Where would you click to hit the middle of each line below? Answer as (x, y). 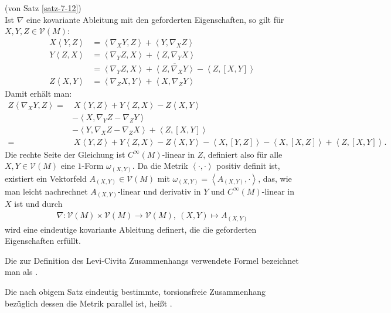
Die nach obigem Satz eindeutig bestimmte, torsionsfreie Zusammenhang (135, 291)
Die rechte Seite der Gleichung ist (65, 154)
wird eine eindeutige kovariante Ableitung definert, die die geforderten (131, 229)
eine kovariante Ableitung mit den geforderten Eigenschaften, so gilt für (155, 19)
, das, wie (275, 178)
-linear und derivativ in (159, 191)
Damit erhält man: (38, 93)
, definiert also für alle (243, 154)
